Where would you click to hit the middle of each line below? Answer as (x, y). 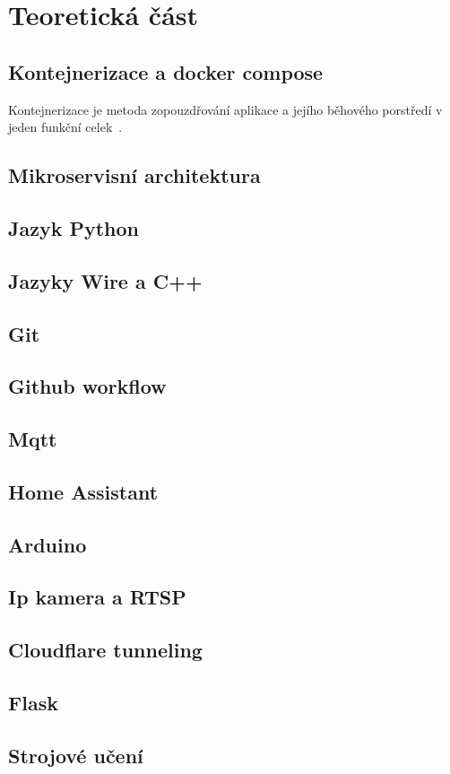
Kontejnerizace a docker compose (166, 71)
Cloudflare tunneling (105, 650)
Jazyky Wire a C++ (105, 280)
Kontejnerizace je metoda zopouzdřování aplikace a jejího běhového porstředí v (225, 109)
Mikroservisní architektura (134, 175)
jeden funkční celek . (65, 127)
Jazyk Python (74, 227)
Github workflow (87, 386)
